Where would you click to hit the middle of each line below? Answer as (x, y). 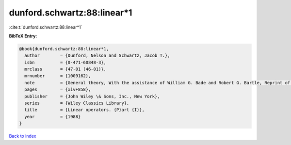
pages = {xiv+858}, (58, 89)
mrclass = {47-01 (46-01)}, (65, 69)
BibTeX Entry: (23, 36)
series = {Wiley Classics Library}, (77, 103)
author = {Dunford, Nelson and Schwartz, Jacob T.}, (97, 56)
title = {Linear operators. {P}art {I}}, (85, 110)
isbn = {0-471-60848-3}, (65, 62)
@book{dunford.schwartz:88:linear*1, (64, 49)
